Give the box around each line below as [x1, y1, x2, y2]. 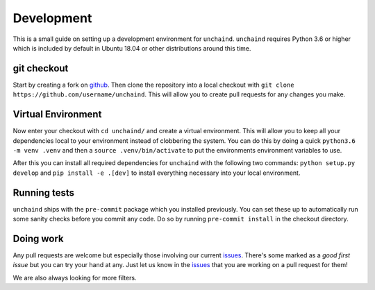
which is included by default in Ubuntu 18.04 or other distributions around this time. [12, 44, 251, 52]
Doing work [12, 232, 64, 244]
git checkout [12, 62, 69, 74]
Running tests [12, 187, 75, 198]
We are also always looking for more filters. [12, 273, 137, 282]
